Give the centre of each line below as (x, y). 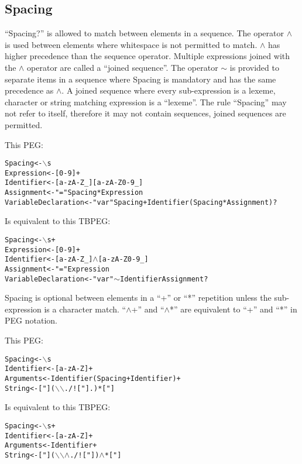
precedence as (29, 90)
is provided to (254, 67)
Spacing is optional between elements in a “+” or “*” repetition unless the (138, 298)
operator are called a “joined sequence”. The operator (123, 67)
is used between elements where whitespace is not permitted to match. (131, 44)
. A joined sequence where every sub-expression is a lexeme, (169, 90)
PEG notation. (31, 320)
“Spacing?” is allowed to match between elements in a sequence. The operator (145, 33)
